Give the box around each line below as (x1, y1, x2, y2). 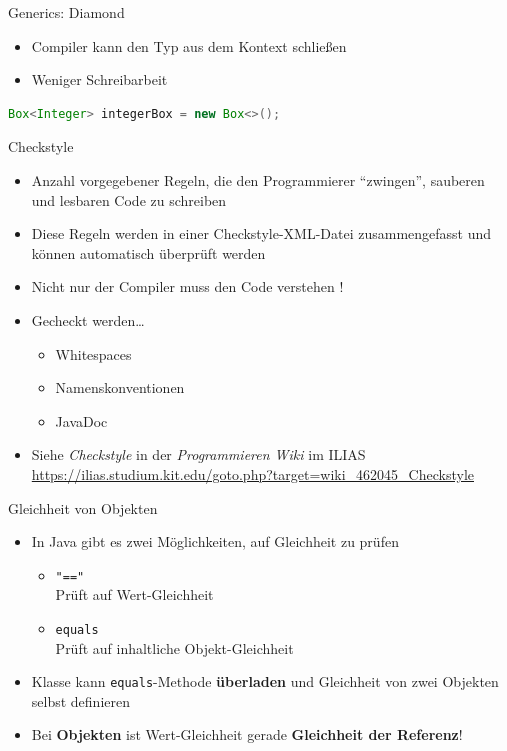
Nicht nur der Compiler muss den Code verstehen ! (31, 276, 344, 297)
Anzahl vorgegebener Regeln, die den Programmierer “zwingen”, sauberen (31, 169, 485, 190)
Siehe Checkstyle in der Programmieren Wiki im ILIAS (31, 444, 366, 465)
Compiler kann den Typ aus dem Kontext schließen (31, 35, 347, 56)
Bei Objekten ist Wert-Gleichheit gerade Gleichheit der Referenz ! (31, 724, 463, 745)
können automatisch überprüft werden (31, 242, 266, 263)
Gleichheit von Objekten (8, 497, 158, 518)
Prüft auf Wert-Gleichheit (55, 584, 214, 605)
